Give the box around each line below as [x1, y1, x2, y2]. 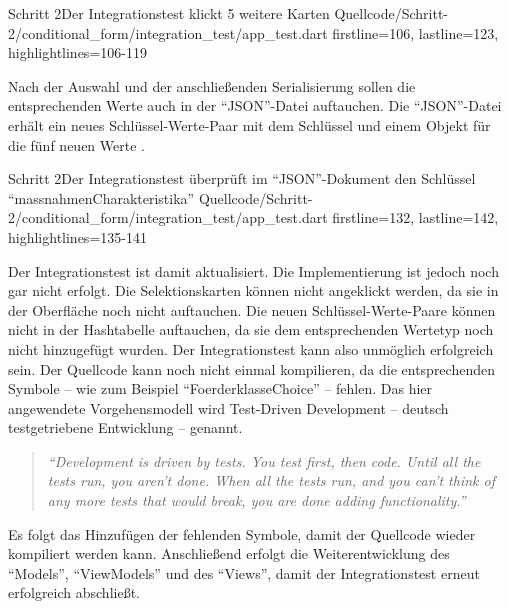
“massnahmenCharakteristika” [8, 187, 195, 208]
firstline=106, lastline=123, [332, 22, 499, 43]
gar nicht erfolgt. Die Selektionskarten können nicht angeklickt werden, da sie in [8, 280, 499, 301]
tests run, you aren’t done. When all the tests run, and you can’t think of [47, 470, 495, 491]
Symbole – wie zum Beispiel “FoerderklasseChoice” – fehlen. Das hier [8, 378, 433, 399]
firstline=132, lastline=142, [332, 207, 499, 228]
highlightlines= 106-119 [8, 42, 147, 63]
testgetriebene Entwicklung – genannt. [8, 417, 243, 438]
